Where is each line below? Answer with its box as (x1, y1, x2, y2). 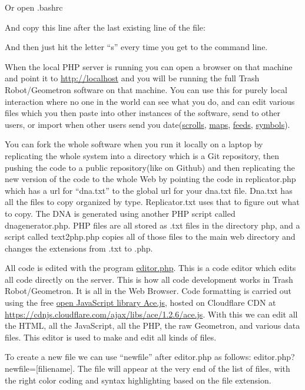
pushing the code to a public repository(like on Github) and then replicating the (5, 161, 295, 173)
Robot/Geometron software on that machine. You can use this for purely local (5, 83, 287, 95)
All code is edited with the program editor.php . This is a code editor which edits (5, 262, 296, 274)
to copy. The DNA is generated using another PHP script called (5, 207, 236, 219)
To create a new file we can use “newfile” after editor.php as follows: (5, 351, 251, 363)
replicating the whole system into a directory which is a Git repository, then (5, 149, 280, 161)
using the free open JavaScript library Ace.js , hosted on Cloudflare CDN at (5, 296, 276, 309)
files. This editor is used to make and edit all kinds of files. (5, 330, 217, 343)
